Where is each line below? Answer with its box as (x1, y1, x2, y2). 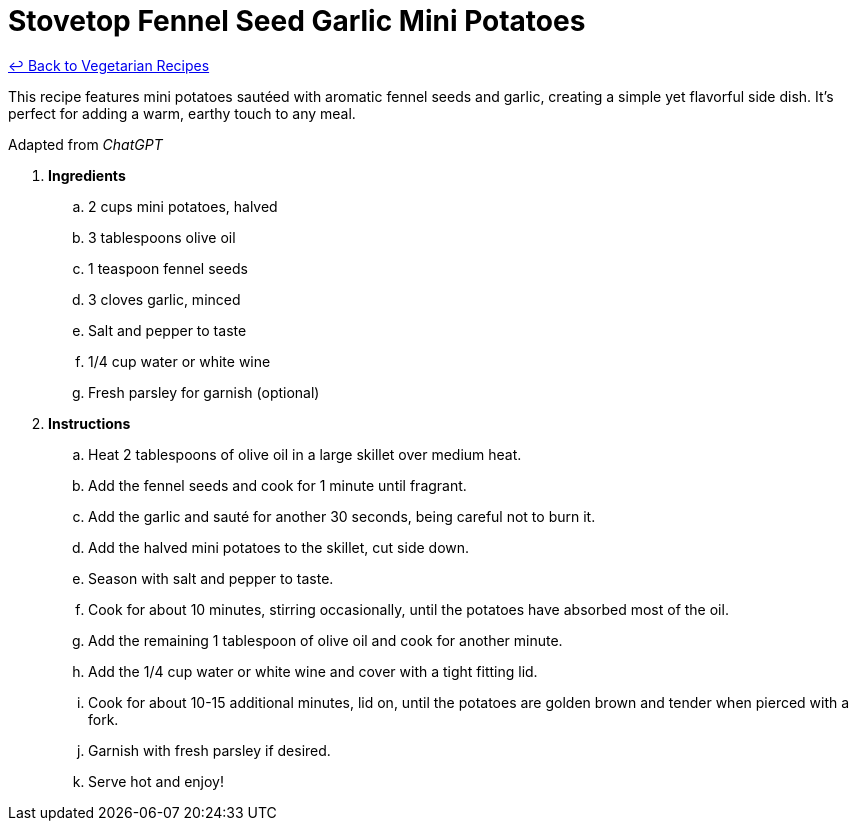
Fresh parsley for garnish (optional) (88, 383, 320, 401)
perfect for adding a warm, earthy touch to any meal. (8, 104, 356, 122)
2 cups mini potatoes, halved (88, 197, 278, 215)
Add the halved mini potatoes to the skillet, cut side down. (88, 538, 470, 556)
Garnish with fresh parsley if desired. (88, 741, 331, 759)
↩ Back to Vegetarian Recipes (8, 56, 210, 74)
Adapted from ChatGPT (8, 135, 163, 153)
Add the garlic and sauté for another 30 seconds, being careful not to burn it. (88, 507, 596, 525)
